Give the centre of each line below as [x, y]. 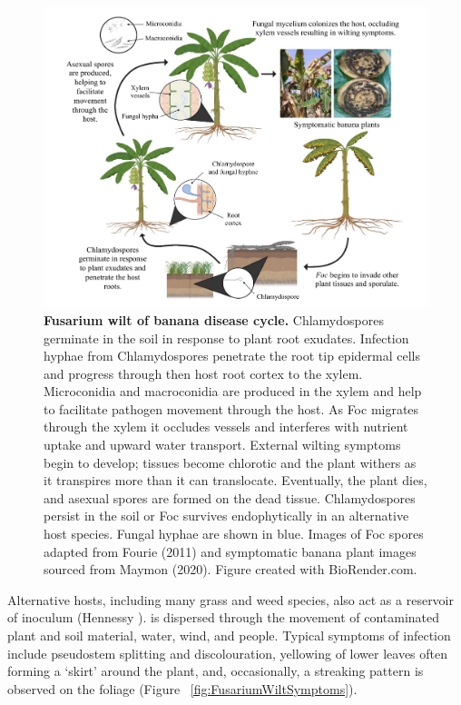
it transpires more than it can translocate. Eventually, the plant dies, [235, 480]
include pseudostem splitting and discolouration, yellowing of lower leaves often [228, 653]
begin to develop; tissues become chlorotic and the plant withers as [230, 462]
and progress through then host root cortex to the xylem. [203, 373]
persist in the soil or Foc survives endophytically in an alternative [226, 516]
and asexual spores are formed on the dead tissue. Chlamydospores [230, 497]
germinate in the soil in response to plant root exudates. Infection [226, 338]
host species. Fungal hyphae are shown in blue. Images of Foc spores [234, 534]
